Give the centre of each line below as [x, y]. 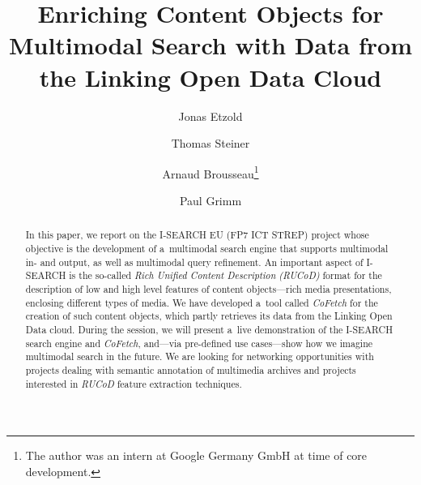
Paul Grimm [210, 200]
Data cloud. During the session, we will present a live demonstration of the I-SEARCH [209, 329]
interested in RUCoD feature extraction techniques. [134, 383]
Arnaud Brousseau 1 [210, 172]
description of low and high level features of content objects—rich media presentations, [208, 288]
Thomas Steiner [210, 143]
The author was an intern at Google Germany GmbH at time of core [196, 455]
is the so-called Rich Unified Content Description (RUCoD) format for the [225, 275]
